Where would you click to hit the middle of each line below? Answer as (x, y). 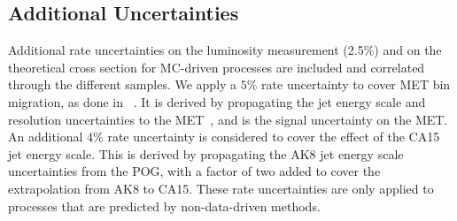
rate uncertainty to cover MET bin (356, 84)
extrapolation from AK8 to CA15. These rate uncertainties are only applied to (221, 188)
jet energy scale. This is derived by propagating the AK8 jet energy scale (206, 153)
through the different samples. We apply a (123, 84)
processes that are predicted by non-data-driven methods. (164, 206)
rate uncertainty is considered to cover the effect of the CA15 (274, 137)
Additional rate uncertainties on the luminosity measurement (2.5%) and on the (225, 50)
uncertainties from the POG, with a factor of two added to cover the (194, 171)
